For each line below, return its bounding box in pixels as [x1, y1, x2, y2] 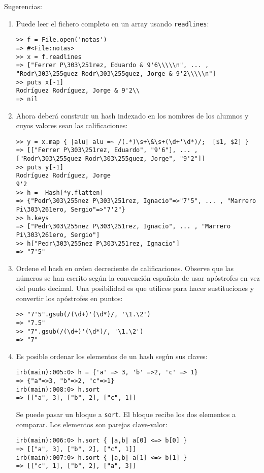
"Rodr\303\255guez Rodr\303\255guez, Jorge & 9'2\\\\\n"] [16, 70, 216, 77]
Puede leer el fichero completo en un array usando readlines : [16, 18, 209, 28]
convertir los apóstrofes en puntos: [16, 292, 123, 303]
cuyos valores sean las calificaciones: [16, 120, 128, 131]
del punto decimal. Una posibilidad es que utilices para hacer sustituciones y [16, 283, 254, 293]
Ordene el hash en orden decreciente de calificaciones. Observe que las [16, 262, 234, 273]
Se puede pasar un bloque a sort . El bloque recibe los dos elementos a [16, 409, 236, 420]
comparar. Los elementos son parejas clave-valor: [16, 419, 168, 429]
